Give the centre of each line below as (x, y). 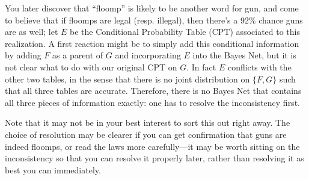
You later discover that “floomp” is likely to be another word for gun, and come (152, 8)
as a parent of (78, 55)
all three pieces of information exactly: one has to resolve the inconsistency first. (152, 102)
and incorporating (148, 55)
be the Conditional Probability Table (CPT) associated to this (185, 32)
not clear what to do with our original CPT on (91, 67)
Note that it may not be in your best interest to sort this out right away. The (148, 123)
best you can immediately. (53, 169)
